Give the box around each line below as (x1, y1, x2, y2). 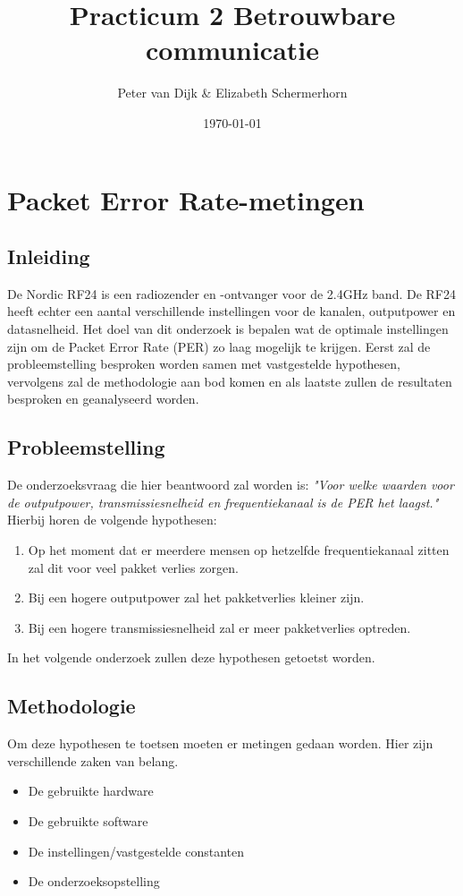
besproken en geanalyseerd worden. (7, 389, 199, 408)
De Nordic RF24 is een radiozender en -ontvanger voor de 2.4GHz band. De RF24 (7, 284, 457, 303)
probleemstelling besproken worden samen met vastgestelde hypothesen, (7, 354, 400, 373)
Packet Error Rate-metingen (7, 181, 365, 218)
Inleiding (7, 243, 90, 270)
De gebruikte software (28, 811, 148, 830)
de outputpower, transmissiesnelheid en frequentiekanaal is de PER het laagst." (7, 492, 439, 511)
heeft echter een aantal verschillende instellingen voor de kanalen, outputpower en (7, 302, 456, 320)
